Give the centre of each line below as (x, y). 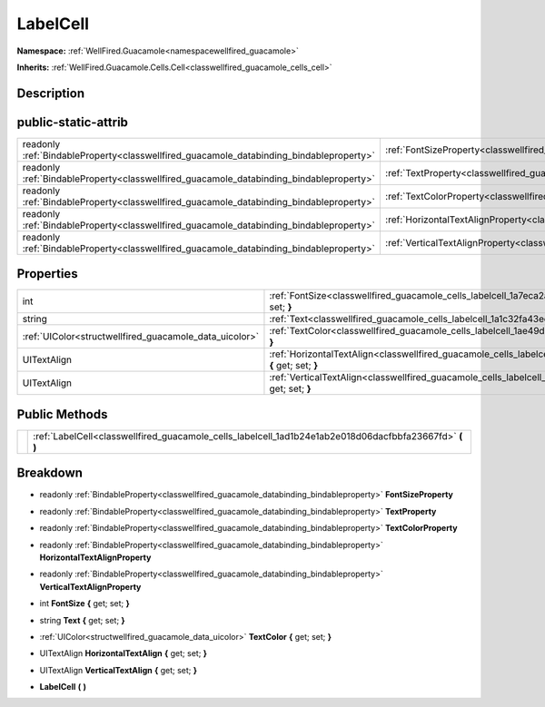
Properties (47, 274)
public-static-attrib (73, 122)
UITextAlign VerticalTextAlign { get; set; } (118, 670)
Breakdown (50, 473)
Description (51, 93)
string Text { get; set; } (83, 620)
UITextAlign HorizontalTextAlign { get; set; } (124, 653)
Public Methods (62, 414)
